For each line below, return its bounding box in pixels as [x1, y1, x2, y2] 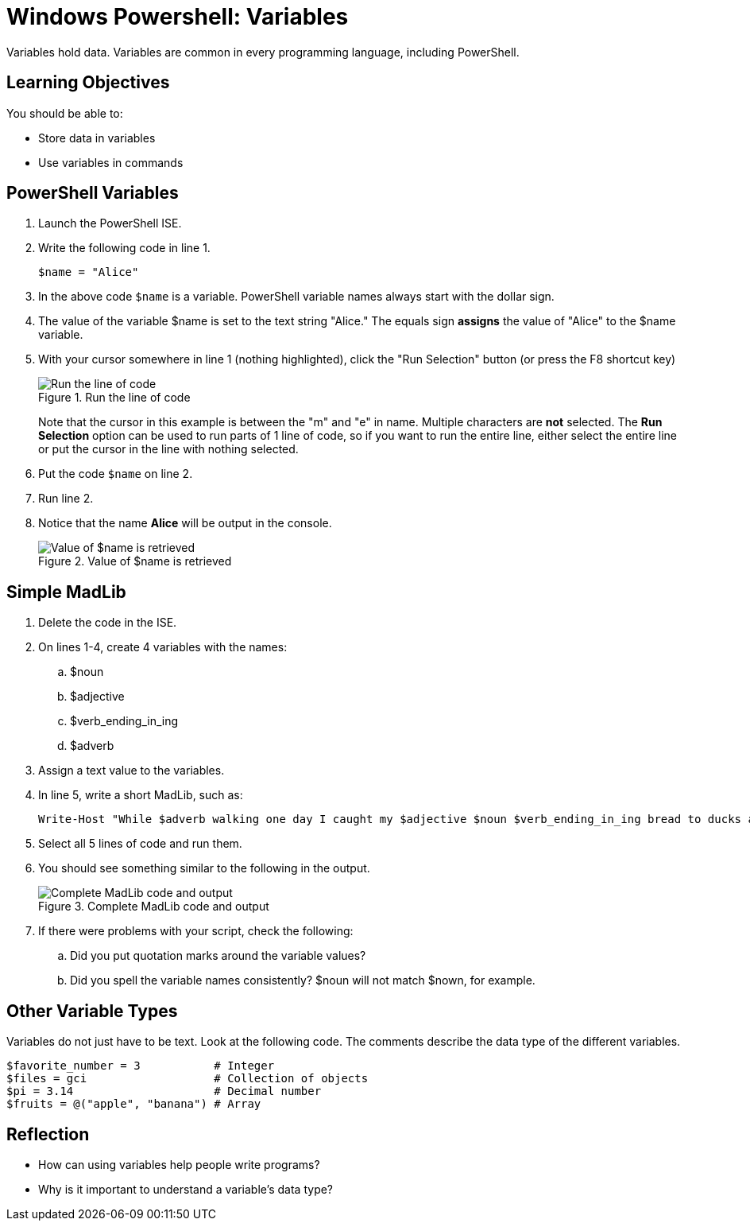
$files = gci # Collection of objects [6, 1072, 369, 1085]
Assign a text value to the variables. [38, 763, 225, 778]
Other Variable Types [6, 1000, 178, 1021]
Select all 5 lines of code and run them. [38, 837, 242, 851]
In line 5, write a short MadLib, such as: [38, 788, 243, 802]
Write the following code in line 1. [38, 241, 211, 255]
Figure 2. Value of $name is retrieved [38, 554, 232, 569]
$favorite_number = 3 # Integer [6, 1059, 275, 1073]
